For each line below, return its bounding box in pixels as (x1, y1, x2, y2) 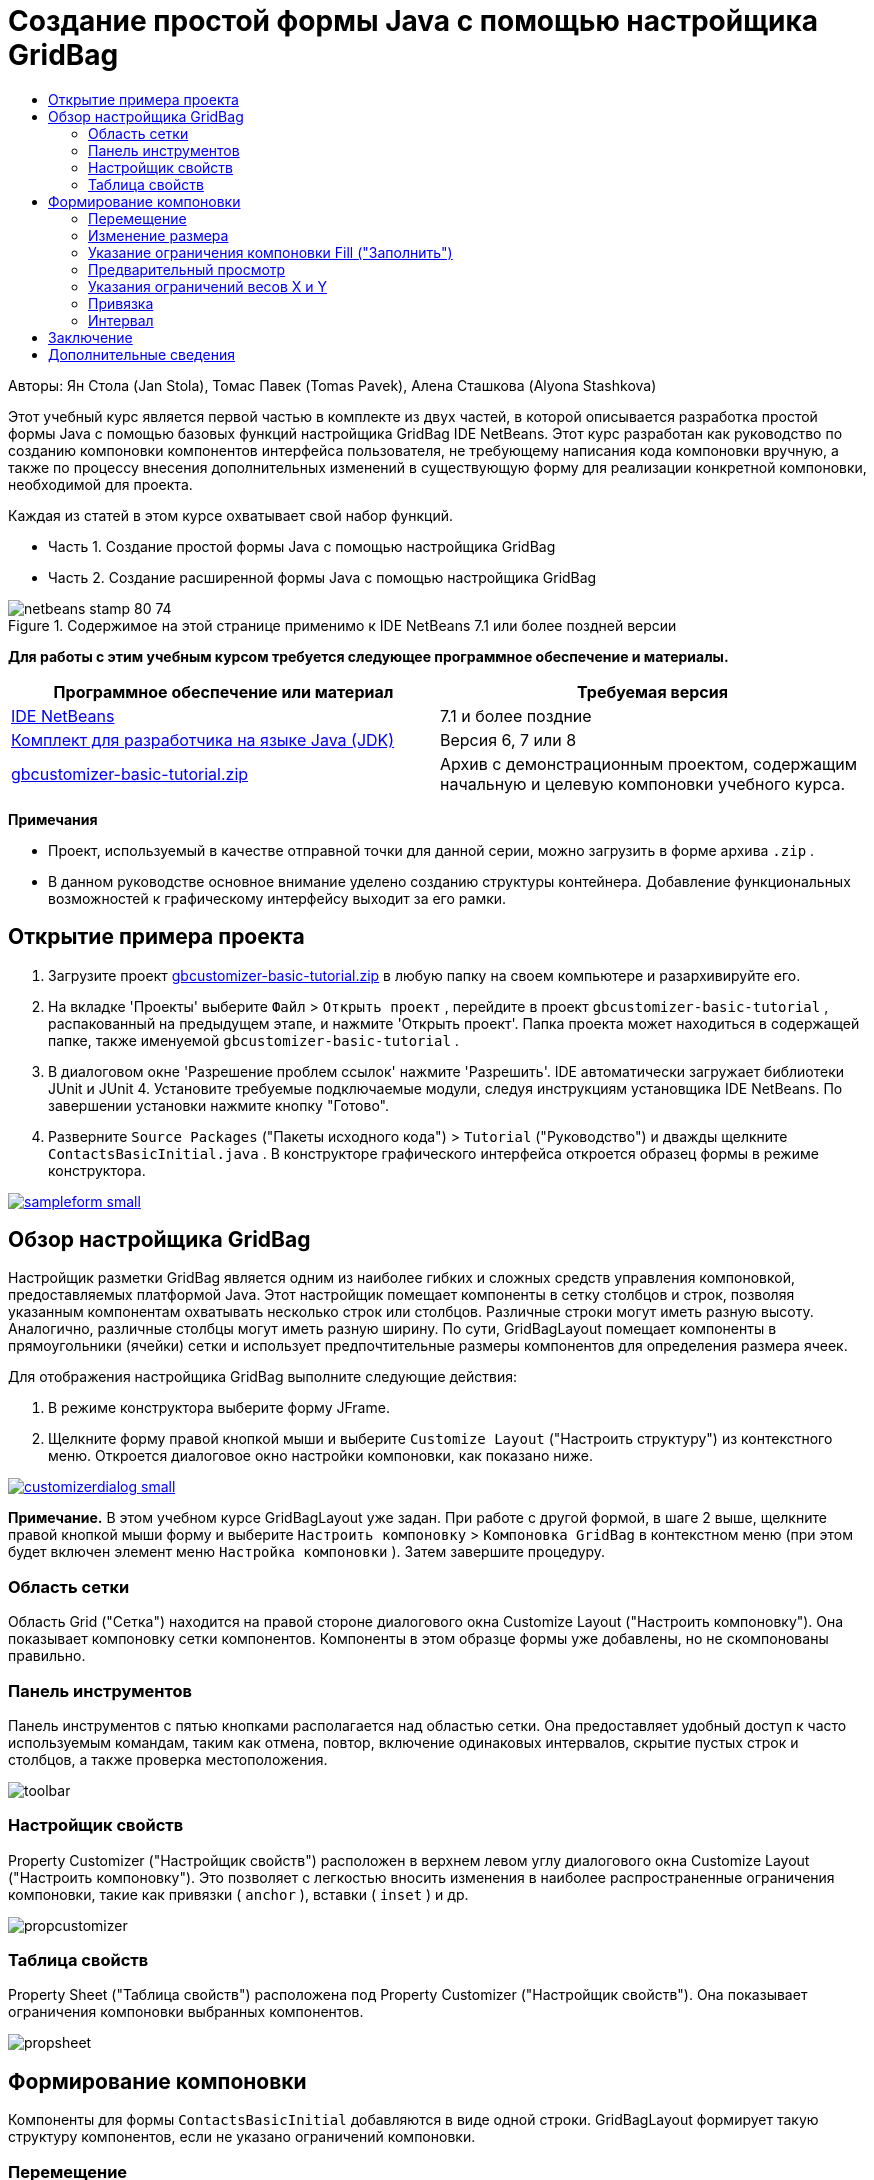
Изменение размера (88, 226, 229, 244)
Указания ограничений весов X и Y (88, 277, 327, 295)
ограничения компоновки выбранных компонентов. (8, 2003, 364, 2021)
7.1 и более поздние (440, 705, 592, 726)
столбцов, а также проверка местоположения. (8, 1750, 328, 1768)
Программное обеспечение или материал (53, 681, 394, 702)
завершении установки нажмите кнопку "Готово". (48, 1096, 389, 1114)
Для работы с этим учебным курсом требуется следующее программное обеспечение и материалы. (8, 647, 729, 665)
